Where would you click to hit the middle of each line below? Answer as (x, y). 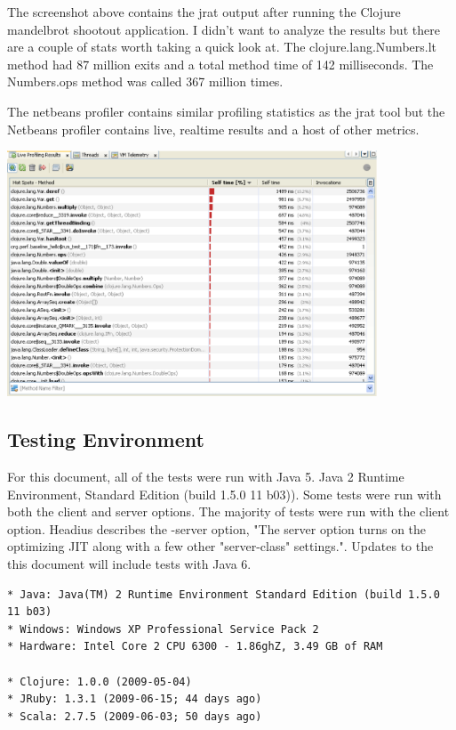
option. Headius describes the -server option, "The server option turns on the (217, 528)
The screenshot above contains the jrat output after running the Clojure (204, 12)
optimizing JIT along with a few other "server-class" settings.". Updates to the (220, 546)
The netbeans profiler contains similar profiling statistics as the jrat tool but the (226, 111)
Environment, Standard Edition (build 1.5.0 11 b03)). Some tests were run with (224, 494)
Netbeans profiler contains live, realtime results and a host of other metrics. (213, 129)
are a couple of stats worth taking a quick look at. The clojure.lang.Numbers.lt (222, 47)
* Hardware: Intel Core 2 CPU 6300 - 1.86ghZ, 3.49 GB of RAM (195, 647)
